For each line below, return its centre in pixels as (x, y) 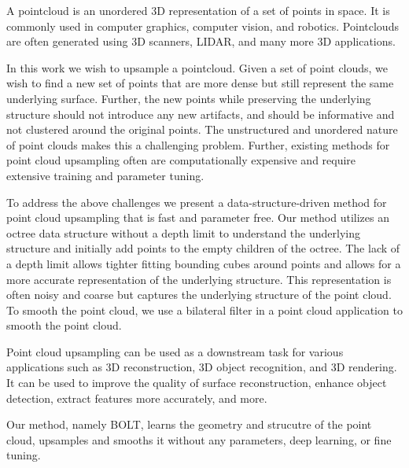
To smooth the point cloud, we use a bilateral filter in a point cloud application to (204, 310)
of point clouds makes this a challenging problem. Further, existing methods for (198, 144)
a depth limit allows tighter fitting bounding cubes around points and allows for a (204, 263)
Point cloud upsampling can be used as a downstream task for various (175, 351)
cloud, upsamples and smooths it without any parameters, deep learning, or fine (199, 439)
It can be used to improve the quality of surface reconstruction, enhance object (197, 383)
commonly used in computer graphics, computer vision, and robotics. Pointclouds (203, 26)
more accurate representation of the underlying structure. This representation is (199, 279)
